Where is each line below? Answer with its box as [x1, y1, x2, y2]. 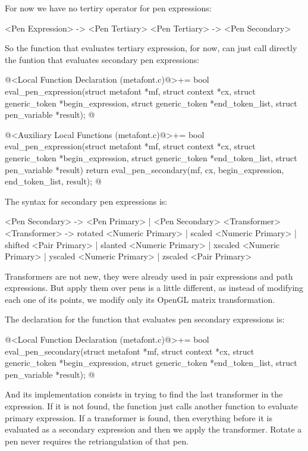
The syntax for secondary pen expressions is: [5, 195, 168, 207]
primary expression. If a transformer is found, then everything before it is [5, 411, 272, 424]
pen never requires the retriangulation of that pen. [5, 434, 189, 447]
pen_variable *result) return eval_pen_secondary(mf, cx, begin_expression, [5, 163, 284, 176]
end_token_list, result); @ [5, 175, 102, 187]
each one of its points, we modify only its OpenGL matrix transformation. [5, 293, 275, 305]
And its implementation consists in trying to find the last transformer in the [5, 388, 283, 400]
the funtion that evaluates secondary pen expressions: [5, 53, 200, 65]
